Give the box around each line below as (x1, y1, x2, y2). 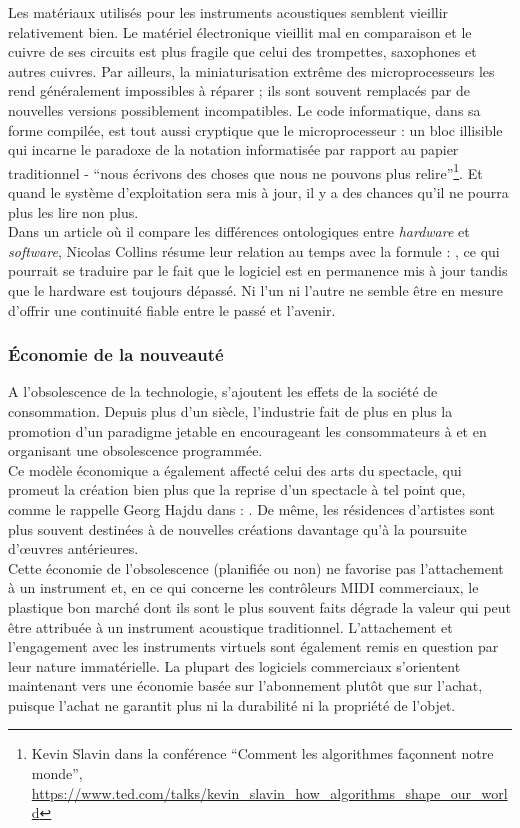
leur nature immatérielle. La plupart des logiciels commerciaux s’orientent (8, 655, 461, 676)
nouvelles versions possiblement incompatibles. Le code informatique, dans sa (8, 99, 481, 120)
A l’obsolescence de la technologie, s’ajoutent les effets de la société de (8, 381, 438, 402)
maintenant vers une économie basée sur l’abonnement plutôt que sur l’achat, (8, 675, 483, 696)
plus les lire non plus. (8, 201, 139, 222)
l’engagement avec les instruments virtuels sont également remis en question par (8, 636, 499, 657)
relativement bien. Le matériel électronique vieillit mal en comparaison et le (8, 21, 472, 42)
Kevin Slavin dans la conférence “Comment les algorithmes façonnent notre (31, 743, 494, 764)
